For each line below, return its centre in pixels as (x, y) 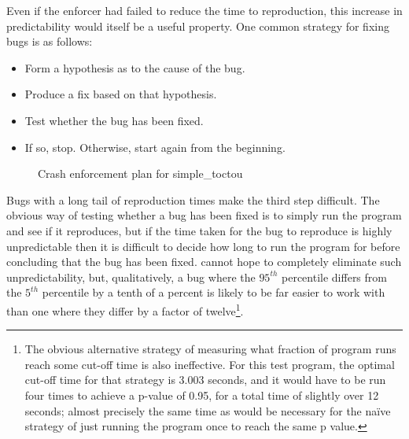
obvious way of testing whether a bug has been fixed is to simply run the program (204, 215)
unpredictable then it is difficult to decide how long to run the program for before (203, 246)
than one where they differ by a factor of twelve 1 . (125, 309)
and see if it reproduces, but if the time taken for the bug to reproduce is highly (199, 230)
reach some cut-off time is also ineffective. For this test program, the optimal (210, 364)
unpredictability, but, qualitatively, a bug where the (131, 277)
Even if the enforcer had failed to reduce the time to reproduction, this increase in (204, 10)
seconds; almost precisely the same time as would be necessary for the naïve (208, 410)
